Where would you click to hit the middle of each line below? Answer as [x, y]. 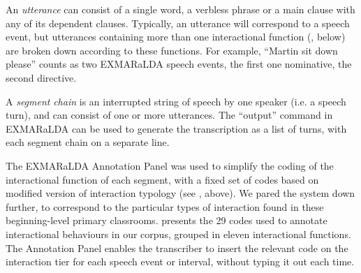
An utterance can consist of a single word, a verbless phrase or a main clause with [180, 9]
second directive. [41, 77]
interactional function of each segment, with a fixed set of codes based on [162, 179]
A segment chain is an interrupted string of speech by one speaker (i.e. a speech [176, 101]
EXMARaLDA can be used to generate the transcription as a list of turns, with [176, 128]
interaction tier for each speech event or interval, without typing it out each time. [180, 261]
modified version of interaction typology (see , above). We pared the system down [180, 193]
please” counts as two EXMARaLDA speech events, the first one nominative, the [179, 64]
